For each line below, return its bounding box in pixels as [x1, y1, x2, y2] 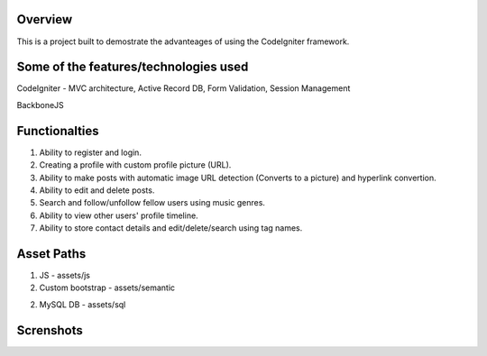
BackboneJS [16, 99, 65, 110]
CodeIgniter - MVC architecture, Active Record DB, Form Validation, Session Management [16, 83, 351, 94]
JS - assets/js [39, 269, 90, 280]
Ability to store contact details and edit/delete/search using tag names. [39, 223, 303, 233]
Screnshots [16, 323, 83, 338]
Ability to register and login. [39, 147, 142, 158]
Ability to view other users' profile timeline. [39, 210, 198, 221]
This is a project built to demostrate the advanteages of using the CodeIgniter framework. [16, 36, 350, 47]
